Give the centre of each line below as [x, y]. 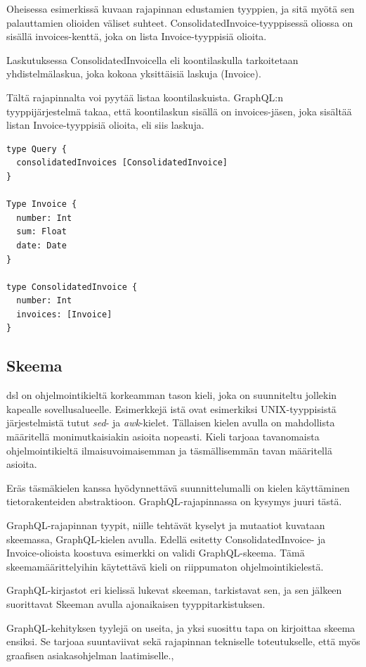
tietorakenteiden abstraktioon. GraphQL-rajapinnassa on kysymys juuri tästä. [174, 501]
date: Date [41, 245]
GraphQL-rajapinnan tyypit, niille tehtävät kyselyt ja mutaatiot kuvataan [166, 525]
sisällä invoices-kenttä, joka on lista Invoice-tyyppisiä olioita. [137, 36]
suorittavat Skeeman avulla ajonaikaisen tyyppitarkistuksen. [136, 603]
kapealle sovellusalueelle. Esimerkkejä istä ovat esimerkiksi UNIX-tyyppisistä [171, 408]
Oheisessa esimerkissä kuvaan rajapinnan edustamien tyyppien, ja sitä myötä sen [181, 8]
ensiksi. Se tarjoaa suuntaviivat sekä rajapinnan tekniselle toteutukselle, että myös [183, 641]
